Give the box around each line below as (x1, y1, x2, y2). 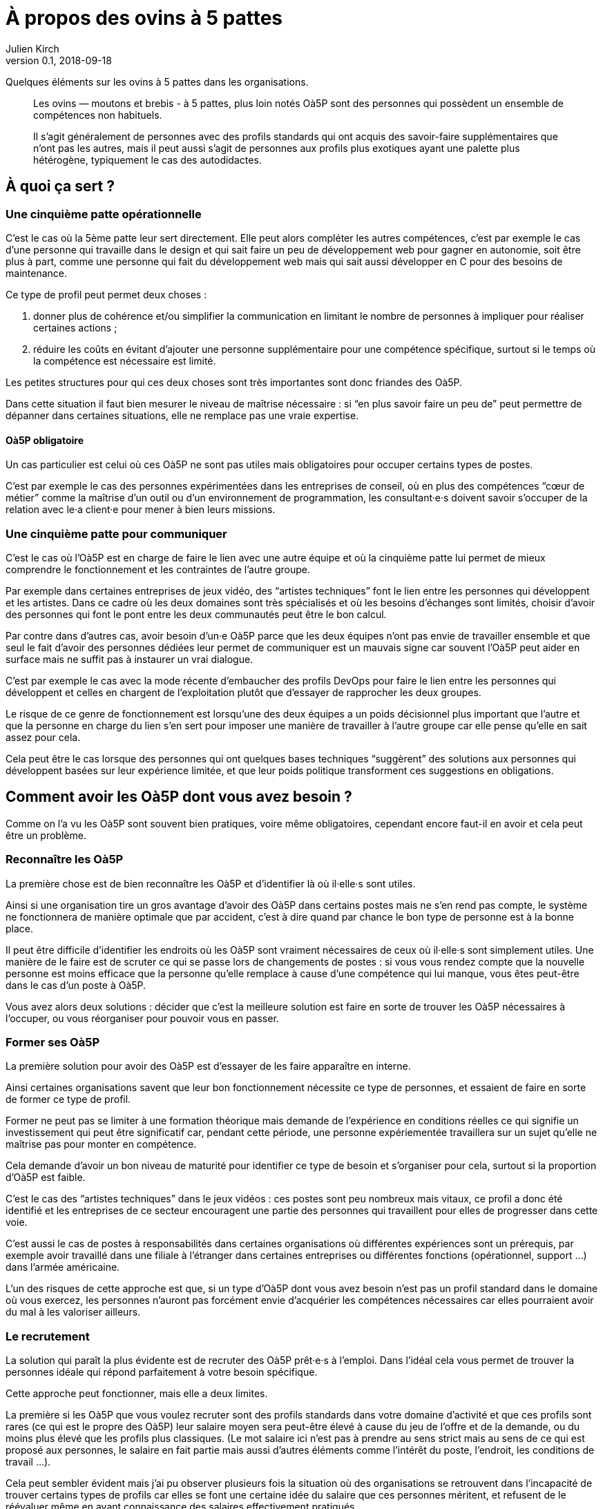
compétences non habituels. (33, 108, 162, 121)
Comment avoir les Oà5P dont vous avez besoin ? (6, 788, 352, 806)
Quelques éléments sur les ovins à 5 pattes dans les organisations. (6, 75, 309, 88)
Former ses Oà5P (6, 1035, 99, 1049)
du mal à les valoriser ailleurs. (6, 1306, 141, 1318)
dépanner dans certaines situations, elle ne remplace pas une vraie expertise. (6, 409, 359, 421)
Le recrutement (6, 1329, 90, 1343)
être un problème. (6, 829, 86, 841)
